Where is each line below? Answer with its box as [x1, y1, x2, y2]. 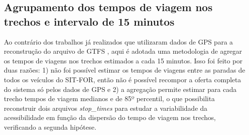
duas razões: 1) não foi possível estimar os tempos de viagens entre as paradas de [4, 65, 246, 75]
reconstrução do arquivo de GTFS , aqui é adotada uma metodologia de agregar [4, 46, 242, 56]
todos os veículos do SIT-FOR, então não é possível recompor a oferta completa [4, 74, 241, 84]
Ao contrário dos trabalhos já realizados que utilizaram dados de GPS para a [4, 36, 233, 46]
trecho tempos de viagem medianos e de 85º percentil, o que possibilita [4, 93, 215, 104]
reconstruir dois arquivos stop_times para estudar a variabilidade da [4, 103, 208, 113]
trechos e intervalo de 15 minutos [4, 14, 175, 29]
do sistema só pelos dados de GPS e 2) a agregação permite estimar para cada [4, 84, 237, 94]
